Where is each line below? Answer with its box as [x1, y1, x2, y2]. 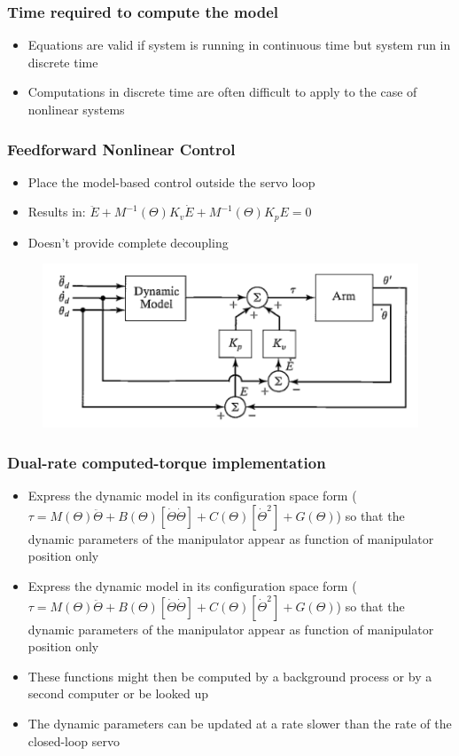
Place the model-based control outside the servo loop [27, 172, 315, 191]
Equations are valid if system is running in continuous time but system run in [27, 35, 451, 54]
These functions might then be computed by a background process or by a [27, 666, 432, 685]
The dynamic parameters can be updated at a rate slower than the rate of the [27, 713, 452, 732]
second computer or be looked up [27, 684, 208, 703]
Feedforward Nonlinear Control [7, 138, 236, 160]
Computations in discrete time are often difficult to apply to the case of [27, 83, 417, 101]
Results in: [27, 202, 86, 221]
